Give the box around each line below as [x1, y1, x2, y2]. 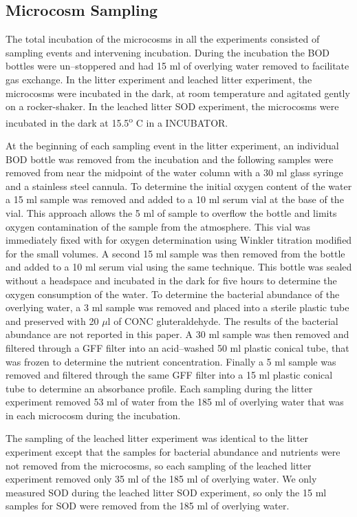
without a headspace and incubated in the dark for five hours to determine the [6, 273, 337, 287]
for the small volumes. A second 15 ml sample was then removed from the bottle [6, 246, 345, 260]
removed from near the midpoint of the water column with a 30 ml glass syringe [6, 165, 343, 180]
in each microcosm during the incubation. [6, 408, 181, 422]
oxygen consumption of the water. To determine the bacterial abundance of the [6, 286, 340, 301]
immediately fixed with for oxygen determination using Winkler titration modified [6, 233, 352, 247]
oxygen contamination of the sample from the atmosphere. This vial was [6, 219, 310, 233]
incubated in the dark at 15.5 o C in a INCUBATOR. [6, 113, 228, 129]
